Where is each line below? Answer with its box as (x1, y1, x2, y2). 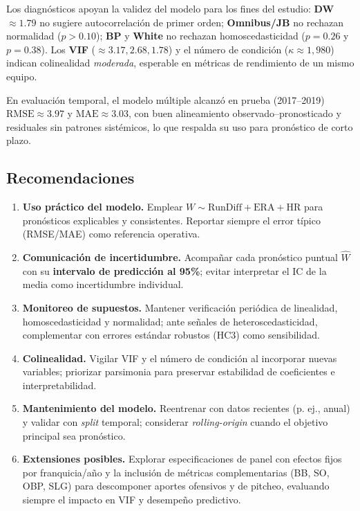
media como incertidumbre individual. (22, 277, 184, 292)
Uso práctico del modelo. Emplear (22, 199, 183, 214)
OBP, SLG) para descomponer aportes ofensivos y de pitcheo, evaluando (22, 478, 330, 493)
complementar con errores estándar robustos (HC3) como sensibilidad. (22, 328, 320, 342)
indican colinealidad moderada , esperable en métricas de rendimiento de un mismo (6, 55, 354, 70)
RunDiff (207, 203, 242, 213)
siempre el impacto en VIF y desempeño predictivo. (22, 492, 241, 507)
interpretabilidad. (22, 377, 97, 392)
